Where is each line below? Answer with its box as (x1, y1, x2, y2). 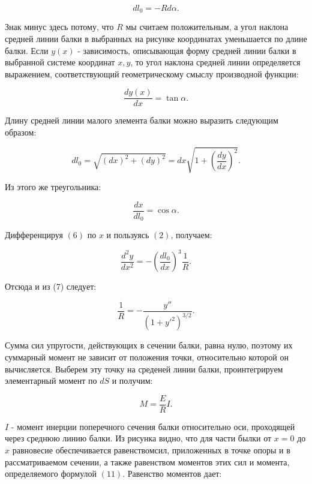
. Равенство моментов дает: (122, 467, 222, 480)
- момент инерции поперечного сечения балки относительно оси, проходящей (11, 420, 295, 432)
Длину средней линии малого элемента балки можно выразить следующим (5, 114, 278, 127)
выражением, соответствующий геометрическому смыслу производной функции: (5, 67, 299, 80)
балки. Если (5, 44, 49, 56)
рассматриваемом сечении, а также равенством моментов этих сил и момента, (5, 455, 290, 468)
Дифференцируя (5, 229, 63, 241)
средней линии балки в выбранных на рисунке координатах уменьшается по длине (5, 32, 307, 45)
